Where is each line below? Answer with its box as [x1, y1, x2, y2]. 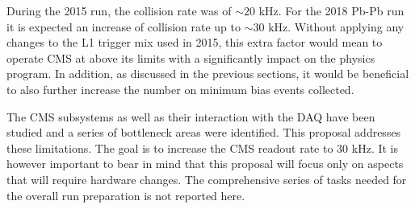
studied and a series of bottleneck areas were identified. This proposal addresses [6, 124, 401, 141]
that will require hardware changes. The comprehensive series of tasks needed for [6, 170, 407, 187]
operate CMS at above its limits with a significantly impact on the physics [6, 49, 375, 66]
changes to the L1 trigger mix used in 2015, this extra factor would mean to [6, 34, 383, 51]
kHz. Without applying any [268, 18, 405, 35]
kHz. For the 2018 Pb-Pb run [258, 2, 405, 18]
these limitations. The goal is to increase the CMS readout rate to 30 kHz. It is [6, 139, 399, 156]
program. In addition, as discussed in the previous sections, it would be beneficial [6, 65, 409, 82]
